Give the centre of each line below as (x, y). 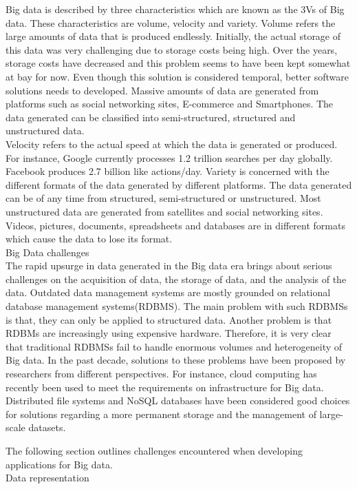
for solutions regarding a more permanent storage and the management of (161, 414)
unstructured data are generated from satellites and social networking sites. (164, 211)
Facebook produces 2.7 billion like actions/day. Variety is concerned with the (167, 171)
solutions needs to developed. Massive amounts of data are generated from (162, 90)
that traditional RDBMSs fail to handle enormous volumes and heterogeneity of (174, 346)
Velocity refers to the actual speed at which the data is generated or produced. (172, 144)
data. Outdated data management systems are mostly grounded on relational (168, 292)
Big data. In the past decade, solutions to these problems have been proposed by (176, 360)
